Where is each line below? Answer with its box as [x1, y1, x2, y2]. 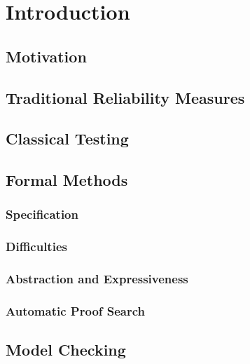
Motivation [6, 45, 87, 67]
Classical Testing [6, 128, 129, 149]
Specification [6, 205, 78, 223]
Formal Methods [6, 169, 128, 191]
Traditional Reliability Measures [6, 86, 245, 108]
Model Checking [6, 339, 126, 360]
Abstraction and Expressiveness [6, 270, 188, 288]
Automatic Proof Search [6, 302, 146, 319]
